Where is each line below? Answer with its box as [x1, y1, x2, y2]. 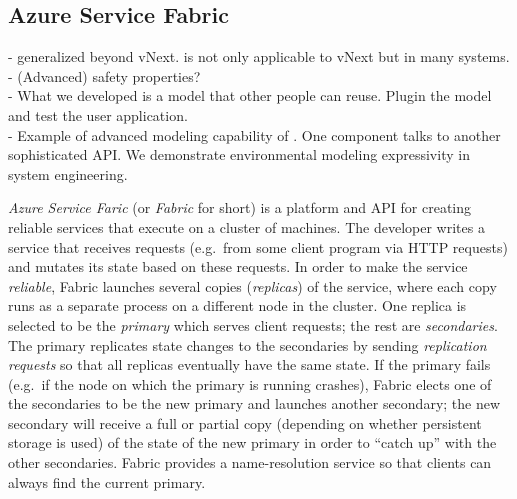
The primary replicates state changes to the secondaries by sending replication [8, 334, 487, 355]
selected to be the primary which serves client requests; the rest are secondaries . [8, 314, 498, 335]
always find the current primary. [8, 471, 206, 492]
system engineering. [8, 163, 128, 184]
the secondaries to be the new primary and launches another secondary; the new [8, 393, 501, 414]
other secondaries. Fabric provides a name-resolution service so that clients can [8, 452, 492, 473]
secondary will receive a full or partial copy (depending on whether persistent [8, 412, 482, 433]
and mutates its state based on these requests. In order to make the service [8, 256, 468, 277]
